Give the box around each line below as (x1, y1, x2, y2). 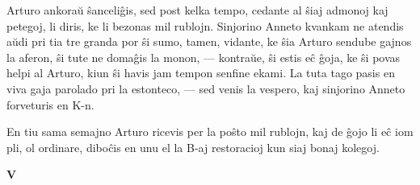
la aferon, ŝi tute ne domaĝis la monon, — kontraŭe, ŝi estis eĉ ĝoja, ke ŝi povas (6, 48, 401, 65)
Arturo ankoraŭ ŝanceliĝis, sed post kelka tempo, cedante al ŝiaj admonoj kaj (6, 2, 388, 18)
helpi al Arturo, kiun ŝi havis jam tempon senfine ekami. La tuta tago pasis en (6, 64, 395, 81)
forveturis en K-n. (6, 96, 94, 113)
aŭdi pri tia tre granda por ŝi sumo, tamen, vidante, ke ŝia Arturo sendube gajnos (6, 33, 412, 50)
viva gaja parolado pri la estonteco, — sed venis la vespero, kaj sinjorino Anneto (6, 80, 405, 97)
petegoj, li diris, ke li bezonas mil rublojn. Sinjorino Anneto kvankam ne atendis (6, 17, 404, 34)
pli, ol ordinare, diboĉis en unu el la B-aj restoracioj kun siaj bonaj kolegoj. (6, 138, 380, 155)
